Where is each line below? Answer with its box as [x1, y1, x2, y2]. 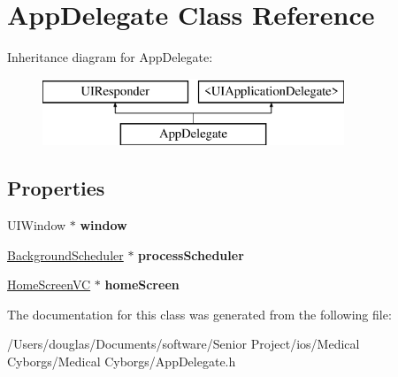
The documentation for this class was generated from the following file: [7, 304, 392, 323]
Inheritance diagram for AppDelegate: [7, 48, 213, 66]
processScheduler [138, 245, 244, 264]
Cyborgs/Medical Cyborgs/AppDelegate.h [7, 352, 236, 371]
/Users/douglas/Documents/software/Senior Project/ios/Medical [7, 335, 360, 353]
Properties [7, 174, 105, 202]
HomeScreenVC [7, 275, 91, 294]
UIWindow [7, 216, 66, 235]
